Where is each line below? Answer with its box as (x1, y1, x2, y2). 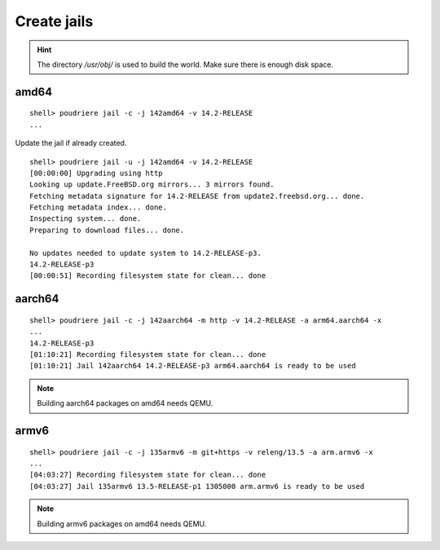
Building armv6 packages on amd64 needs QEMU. (37, 518, 207, 529)
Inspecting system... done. (29, 214, 142, 223)
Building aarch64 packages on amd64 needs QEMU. (37, 398, 213, 408)
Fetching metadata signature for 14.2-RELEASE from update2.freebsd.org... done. (29, 191, 365, 200)
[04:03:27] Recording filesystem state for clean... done (29, 470, 266, 480)
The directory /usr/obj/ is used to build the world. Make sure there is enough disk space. (37, 59, 334, 69)
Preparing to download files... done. (29, 225, 185, 235)
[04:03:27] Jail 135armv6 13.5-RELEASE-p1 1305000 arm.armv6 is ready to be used (29, 482, 365, 491)
